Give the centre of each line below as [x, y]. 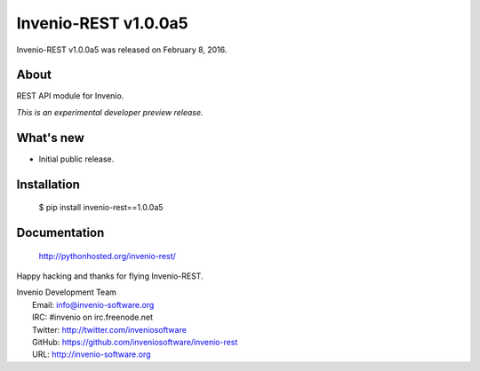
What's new [50, 138]
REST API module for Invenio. [70, 96]
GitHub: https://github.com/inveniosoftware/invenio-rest [135, 342]
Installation [48, 184]
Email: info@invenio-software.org [93, 304]
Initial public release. [76, 159]
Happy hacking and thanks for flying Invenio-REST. [110, 276]
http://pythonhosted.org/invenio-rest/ [108, 256]
